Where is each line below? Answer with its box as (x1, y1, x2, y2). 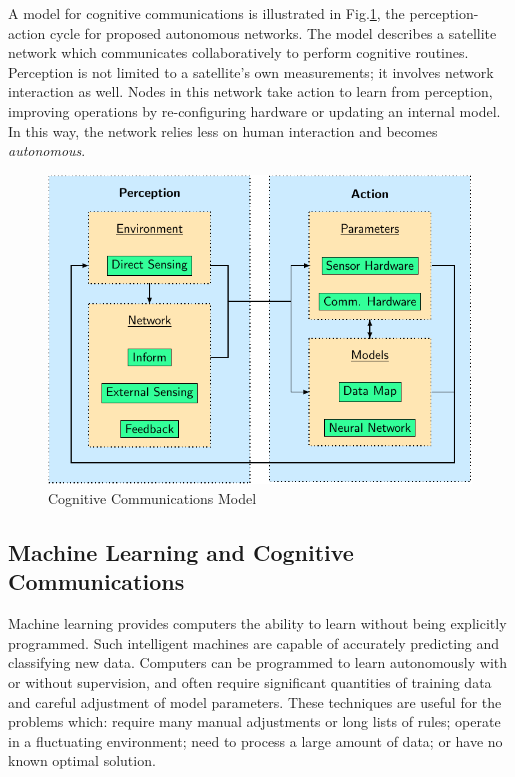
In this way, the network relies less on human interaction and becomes (8, 120, 438, 141)
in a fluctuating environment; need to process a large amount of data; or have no (8, 730, 503, 751)
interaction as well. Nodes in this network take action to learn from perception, (8, 81, 493, 102)
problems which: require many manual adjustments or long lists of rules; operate (8, 711, 501, 732)
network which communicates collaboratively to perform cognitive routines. (8, 42, 469, 63)
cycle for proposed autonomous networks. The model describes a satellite (49, 22, 497, 43)
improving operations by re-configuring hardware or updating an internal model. (8, 100, 501, 121)
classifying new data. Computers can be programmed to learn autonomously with (8, 652, 508, 673)
